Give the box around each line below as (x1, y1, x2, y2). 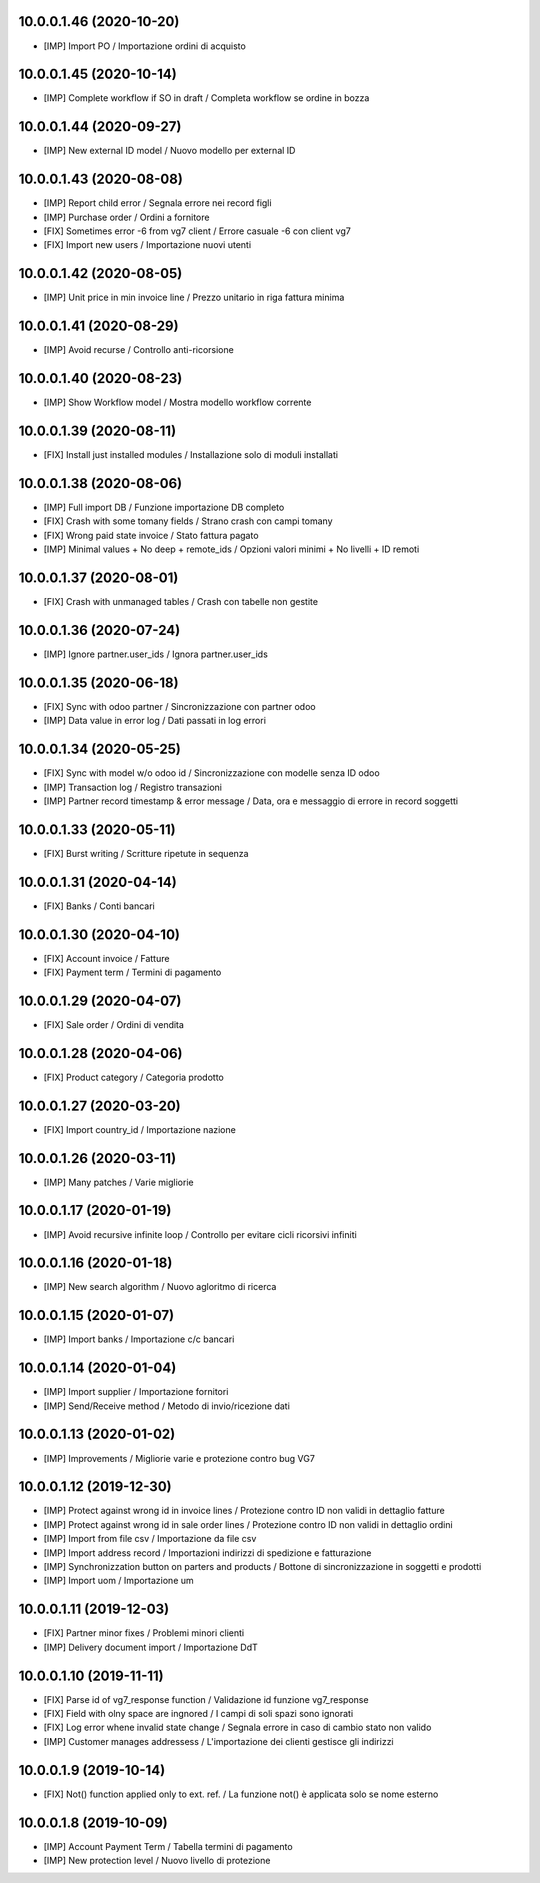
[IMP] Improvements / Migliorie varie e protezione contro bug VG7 (43, 1452, 315, 1464)
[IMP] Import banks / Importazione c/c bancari (43, 1333, 235, 1345)
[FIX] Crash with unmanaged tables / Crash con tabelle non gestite (43, 596, 319, 608)
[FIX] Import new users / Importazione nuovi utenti (43, 239, 252, 251)
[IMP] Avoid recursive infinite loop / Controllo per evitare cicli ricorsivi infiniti (43, 1228, 357, 1240)
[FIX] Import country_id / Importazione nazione (43, 1123, 237, 1135)
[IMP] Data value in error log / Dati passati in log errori (43, 715, 267, 727)
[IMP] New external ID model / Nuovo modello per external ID (43, 145, 296, 157)
